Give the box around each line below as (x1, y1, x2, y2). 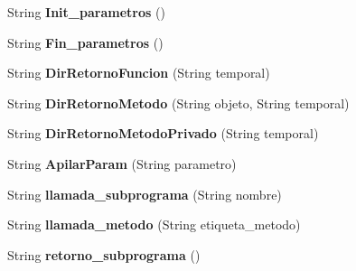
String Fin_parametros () (7, 33, 164, 51)
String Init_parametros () (7, 3, 165, 21)
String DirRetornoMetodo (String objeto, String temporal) (7, 93, 350, 112)
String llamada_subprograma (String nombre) (7, 184, 282, 203)
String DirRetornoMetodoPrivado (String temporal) (7, 124, 319, 143)
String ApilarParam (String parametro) (7, 154, 237, 173)
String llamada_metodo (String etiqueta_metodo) (7, 215, 301, 234)
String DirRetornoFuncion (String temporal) (7, 63, 270, 82)
